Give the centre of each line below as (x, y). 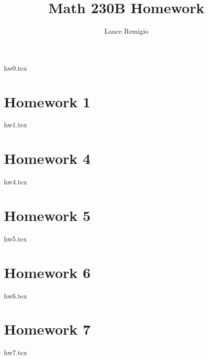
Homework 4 (47, 158)
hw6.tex (16, 295)
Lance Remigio (126, 31)
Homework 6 (47, 272)
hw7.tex (16, 352)
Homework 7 (47, 329)
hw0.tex (16, 68)
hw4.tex (16, 182)
